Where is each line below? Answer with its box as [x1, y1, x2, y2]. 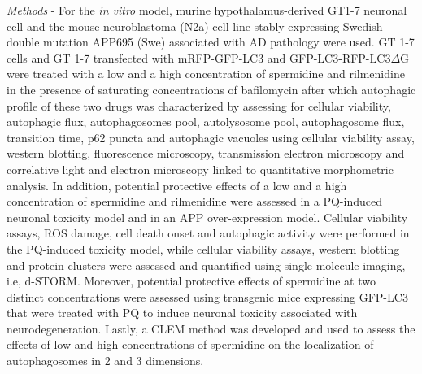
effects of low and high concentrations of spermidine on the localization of [7, 336, 374, 353]
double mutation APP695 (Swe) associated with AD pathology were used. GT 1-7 [7, 33, 415, 50]
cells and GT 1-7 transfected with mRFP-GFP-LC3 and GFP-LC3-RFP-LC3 [7, 49, 391, 66]
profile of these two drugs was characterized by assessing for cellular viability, [7, 97, 391, 114]
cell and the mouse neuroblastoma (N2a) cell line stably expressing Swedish [7, 17, 383, 34]
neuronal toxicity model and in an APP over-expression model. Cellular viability [7, 208, 408, 225]
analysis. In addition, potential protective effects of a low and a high [7, 176, 347, 194]
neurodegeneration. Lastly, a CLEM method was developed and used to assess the [7, 320, 415, 337]
